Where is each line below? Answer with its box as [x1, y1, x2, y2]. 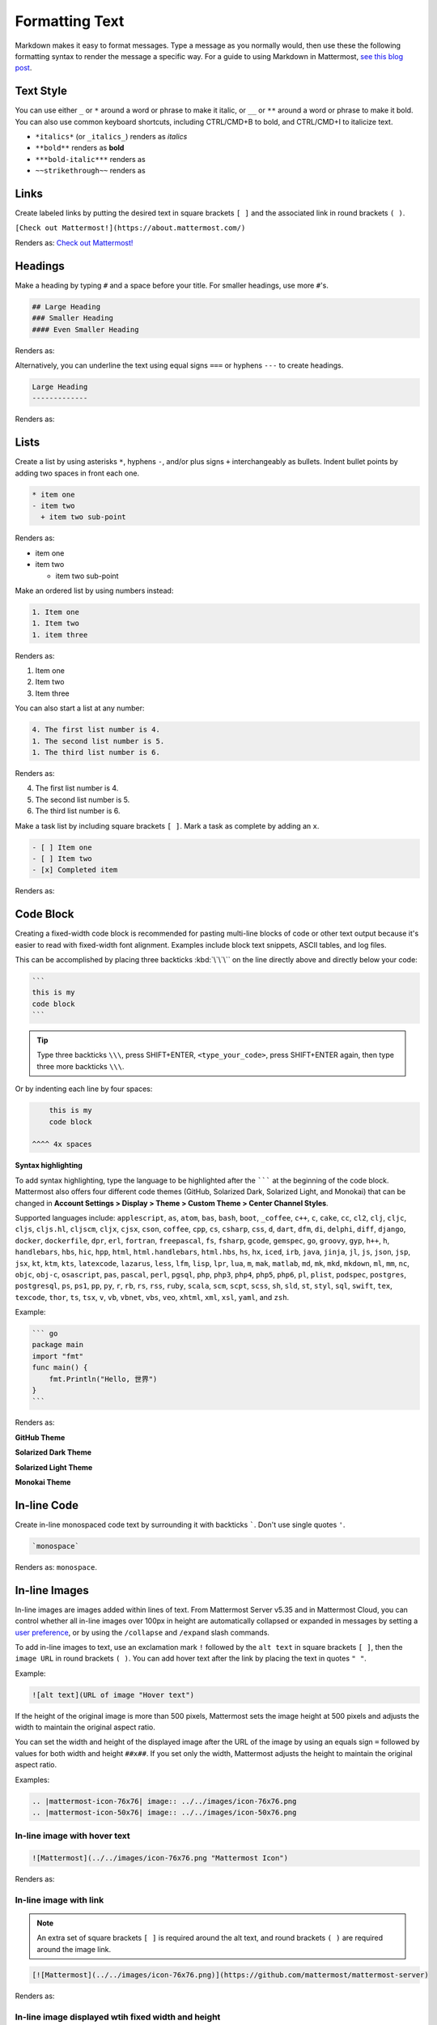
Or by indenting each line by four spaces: [15, 1084, 153, 1093]
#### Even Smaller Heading [32, 325, 139, 334]
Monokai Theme [15, 1477, 71, 1486]
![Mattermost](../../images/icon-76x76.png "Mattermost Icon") [32, 1853, 289, 1863]
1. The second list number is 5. [32, 736, 165, 745]
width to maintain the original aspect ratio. [15, 1722, 155, 1733]
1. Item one [32, 607, 80, 616]
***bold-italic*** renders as [35, 154, 146, 164]
